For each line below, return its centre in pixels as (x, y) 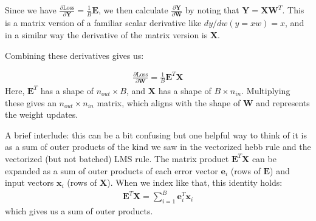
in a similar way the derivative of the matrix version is (106, 34)
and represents (283, 102)
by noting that (212, 10)
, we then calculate (133, 10)
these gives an (31, 102)
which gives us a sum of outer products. (79, 211)
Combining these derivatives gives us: (74, 55)
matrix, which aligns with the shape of (169, 102)
